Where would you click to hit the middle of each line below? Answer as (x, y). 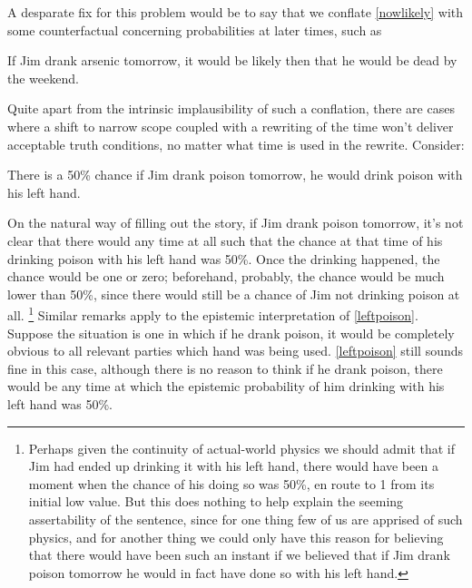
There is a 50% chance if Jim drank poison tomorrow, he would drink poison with (235, 175)
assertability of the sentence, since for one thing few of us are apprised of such (246, 519)
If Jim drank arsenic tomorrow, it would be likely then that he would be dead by (232, 60)
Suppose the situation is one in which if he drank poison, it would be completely (231, 333)
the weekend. (43, 78)
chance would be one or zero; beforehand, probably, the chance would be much (226, 276)
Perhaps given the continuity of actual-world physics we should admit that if (242, 448)
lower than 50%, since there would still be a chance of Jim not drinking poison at (234, 294)
